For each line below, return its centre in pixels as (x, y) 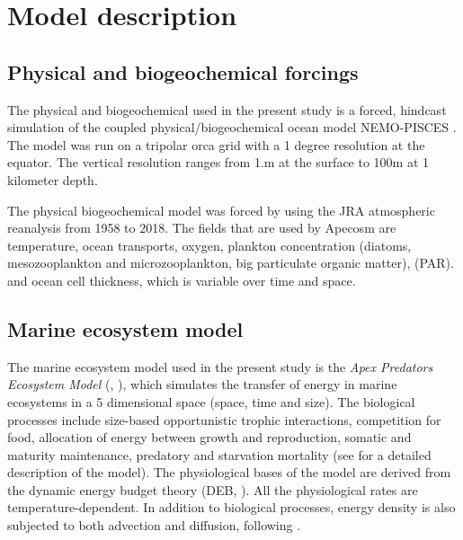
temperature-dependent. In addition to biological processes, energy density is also (231, 507)
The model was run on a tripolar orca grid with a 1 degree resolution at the (216, 144)
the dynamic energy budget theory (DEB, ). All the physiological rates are (213, 489)
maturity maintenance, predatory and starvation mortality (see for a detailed (219, 454)
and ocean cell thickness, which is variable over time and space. (182, 280)
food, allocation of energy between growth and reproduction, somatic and (209, 437)
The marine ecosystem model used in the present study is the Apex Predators (220, 366)
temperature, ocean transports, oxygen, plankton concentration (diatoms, (209, 245)
